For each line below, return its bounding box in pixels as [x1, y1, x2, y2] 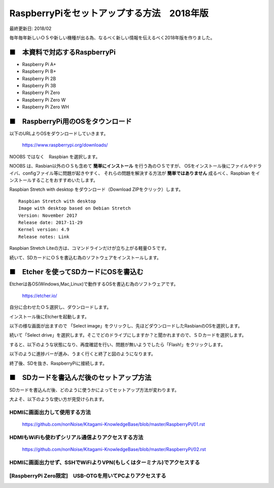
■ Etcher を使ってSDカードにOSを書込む [9, 268, 144, 276]
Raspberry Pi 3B [22, 83, 56, 89]
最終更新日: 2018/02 [9, 25, 52, 31]
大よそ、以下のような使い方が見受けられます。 [9, 396, 107, 402]
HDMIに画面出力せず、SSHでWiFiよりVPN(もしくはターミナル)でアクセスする [9, 459, 200, 466]
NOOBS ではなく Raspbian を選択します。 [9, 153, 100, 159]
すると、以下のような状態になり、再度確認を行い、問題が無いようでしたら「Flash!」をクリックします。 [9, 341, 226, 347]
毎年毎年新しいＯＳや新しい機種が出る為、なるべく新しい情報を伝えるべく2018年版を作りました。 [9, 35, 215, 41]
